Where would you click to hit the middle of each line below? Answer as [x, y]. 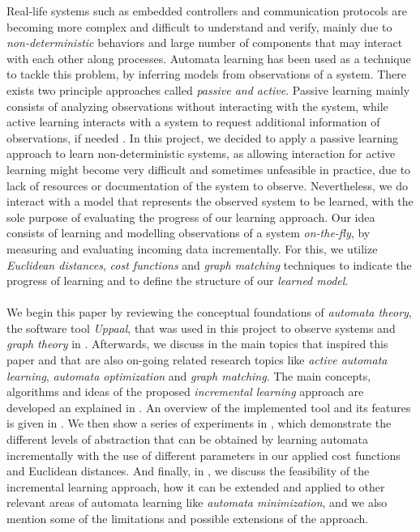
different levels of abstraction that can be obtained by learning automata [187, 439]
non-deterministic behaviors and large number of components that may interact [205, 43]
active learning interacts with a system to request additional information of [193, 122]
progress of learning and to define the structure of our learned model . [178, 281]
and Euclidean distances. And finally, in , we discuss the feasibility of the [188, 471]
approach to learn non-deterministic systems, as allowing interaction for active [201, 153]
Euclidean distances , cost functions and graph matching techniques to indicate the [209, 264]
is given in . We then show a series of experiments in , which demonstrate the [199, 423]
